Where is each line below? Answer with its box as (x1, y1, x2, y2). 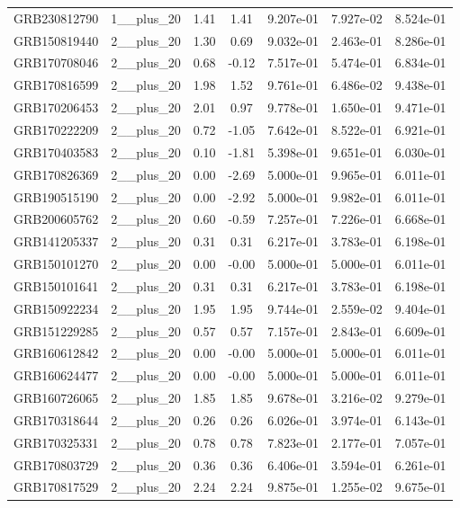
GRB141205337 (14, 232, 99, 251)
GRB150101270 (14, 254, 99, 273)
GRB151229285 (14, 321, 99, 340)
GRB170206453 (14, 98, 99, 117)
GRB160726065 (14, 388, 99, 407)
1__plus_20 (111, 8, 181, 27)
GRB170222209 (14, 120, 99, 138)
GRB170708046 (14, 53, 99, 72)
